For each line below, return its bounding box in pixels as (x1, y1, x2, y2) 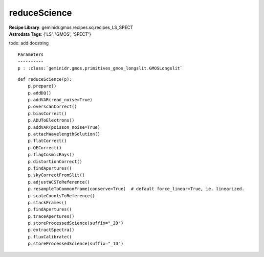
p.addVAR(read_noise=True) (27, 97, 93, 103)
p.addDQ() (27, 90, 51, 95)
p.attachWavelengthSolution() (27, 131, 100, 137)
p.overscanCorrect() (27, 104, 77, 110)
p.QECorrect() (27, 145, 62, 150)
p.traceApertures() (27, 213, 75, 219)
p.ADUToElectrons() (27, 117, 75, 123)
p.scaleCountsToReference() (27, 193, 95, 198)
